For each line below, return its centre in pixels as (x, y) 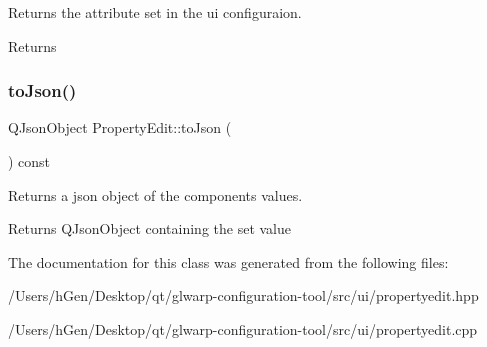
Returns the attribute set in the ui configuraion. (155, 12)
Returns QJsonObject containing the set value (150, 228)
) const (29, 161)
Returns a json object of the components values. (155, 194)
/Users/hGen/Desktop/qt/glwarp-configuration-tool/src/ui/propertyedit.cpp (243, 328)
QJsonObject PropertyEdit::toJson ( (120, 127)
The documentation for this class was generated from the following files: (228, 261)
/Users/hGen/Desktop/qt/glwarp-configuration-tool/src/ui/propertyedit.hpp (243, 295)
